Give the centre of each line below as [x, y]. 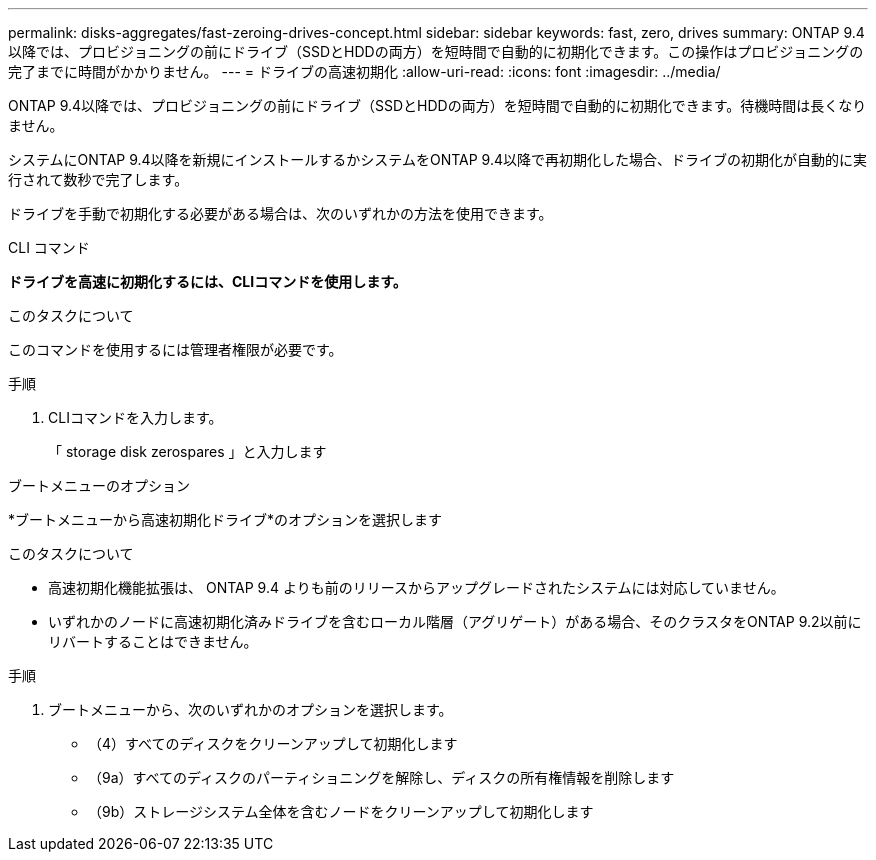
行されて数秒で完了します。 [98, 179]
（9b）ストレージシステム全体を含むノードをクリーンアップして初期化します [341, 811]
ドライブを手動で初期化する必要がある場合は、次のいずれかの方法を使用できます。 [280, 213]
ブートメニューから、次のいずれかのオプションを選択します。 [250, 709]
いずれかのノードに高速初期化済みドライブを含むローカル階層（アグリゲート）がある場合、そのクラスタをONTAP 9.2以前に [455, 621]
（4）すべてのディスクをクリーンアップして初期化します [273, 743]
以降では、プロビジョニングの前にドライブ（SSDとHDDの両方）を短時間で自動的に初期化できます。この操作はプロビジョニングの [436, 51]
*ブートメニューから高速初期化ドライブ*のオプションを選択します [225, 519]
